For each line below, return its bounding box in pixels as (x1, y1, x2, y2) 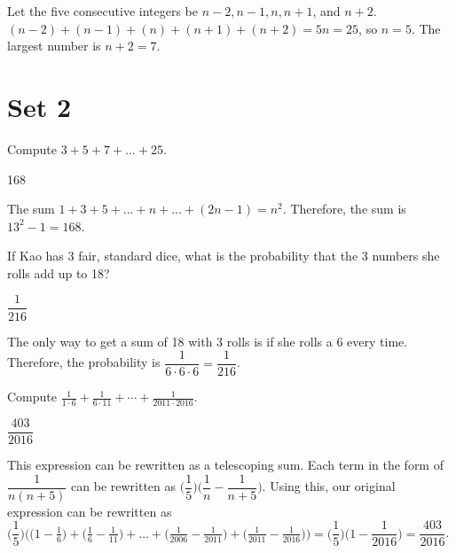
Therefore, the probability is (7, 353, 161, 371)
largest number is (7, 36, 101, 55)
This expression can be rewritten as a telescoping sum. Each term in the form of (7, 456, 444, 474)
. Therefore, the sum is (282, 199, 406, 218)
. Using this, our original (262, 477, 396, 495)
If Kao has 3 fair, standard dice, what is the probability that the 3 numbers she (7, 246, 440, 265)
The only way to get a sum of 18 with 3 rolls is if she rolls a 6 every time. (7, 331, 408, 350)
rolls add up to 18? (7, 263, 110, 282)
